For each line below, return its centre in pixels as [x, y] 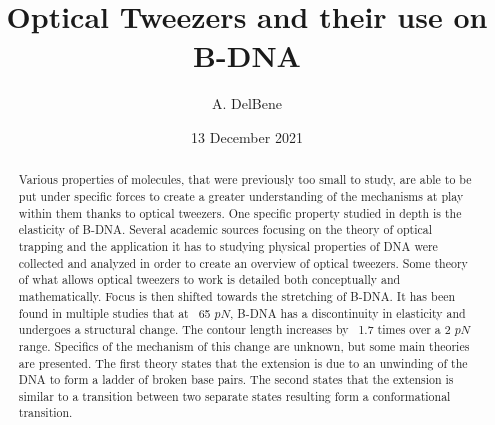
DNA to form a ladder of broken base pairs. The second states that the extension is [236, 379]
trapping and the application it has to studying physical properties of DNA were [228, 245]
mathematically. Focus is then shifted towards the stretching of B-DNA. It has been [237, 295]
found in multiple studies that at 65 [114, 312]
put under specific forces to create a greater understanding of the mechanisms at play [241, 195]
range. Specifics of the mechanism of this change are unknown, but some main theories [244, 345]
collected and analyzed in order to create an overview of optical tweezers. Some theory [243, 262]
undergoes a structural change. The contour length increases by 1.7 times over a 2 [234, 329]
